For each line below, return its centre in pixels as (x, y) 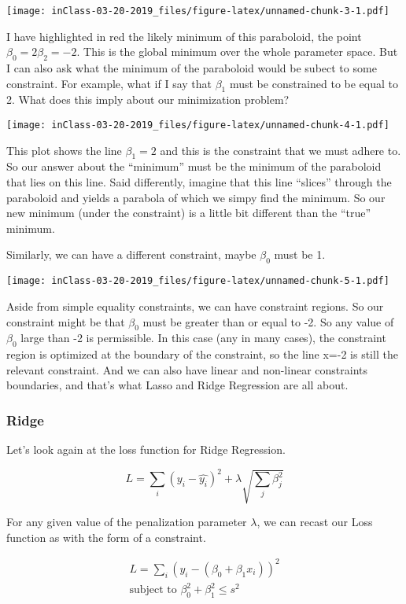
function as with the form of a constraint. (106, 537)
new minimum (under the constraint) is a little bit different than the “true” (189, 213)
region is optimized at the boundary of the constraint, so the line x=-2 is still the (202, 354)
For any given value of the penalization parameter (127, 522)
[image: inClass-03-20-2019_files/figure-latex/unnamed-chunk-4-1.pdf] (198, 125)
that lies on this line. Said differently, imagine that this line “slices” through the (199, 182)
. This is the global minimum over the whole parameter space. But (237, 52)
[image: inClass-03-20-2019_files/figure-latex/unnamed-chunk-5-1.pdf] (198, 281)
